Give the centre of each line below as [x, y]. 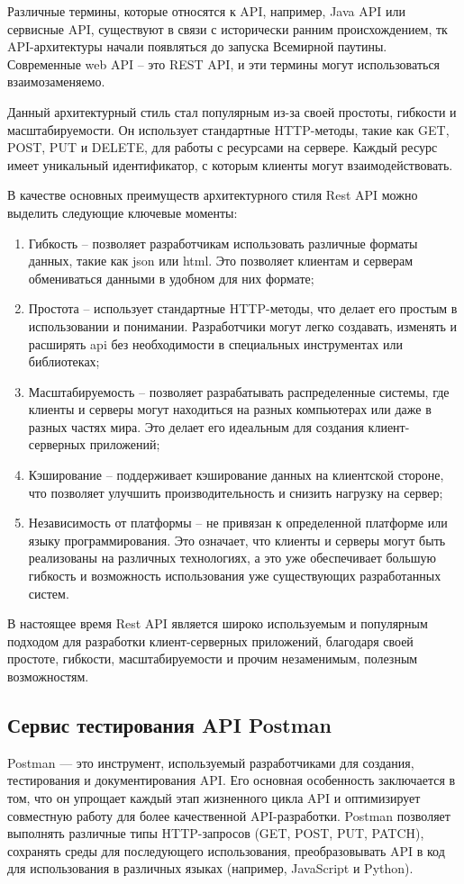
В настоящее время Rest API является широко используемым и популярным [218, 623]
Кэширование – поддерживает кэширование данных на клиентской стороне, [236, 475]
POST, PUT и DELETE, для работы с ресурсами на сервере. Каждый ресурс [223, 147]
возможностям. [48, 676]
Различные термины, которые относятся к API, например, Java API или [206, 11]
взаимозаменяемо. [56, 81]
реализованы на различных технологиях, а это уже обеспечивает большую [232, 558]
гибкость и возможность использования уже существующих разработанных [235, 576]
